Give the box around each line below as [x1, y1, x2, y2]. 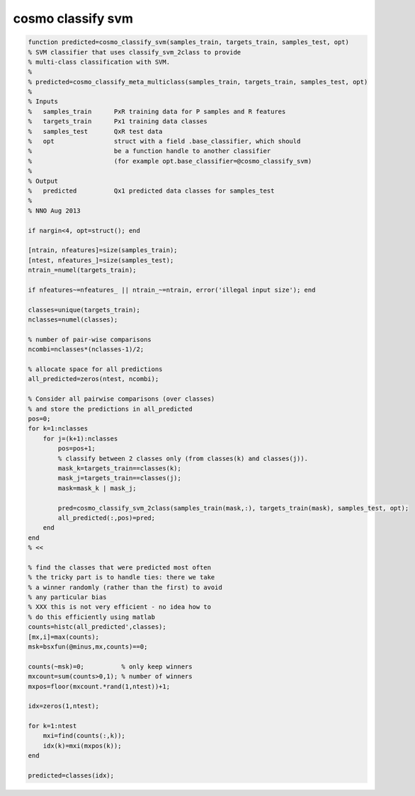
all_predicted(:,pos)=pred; [57, 513, 156, 522]
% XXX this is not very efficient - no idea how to [28, 603, 212, 611]
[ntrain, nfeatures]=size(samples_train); [28, 246, 178, 254]
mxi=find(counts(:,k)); [42, 732, 125, 740]
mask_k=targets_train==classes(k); [57, 464, 182, 472]
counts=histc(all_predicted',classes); [28, 623, 166, 631]
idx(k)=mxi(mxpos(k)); [42, 741, 122, 750]
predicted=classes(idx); [28, 772, 115, 780]
